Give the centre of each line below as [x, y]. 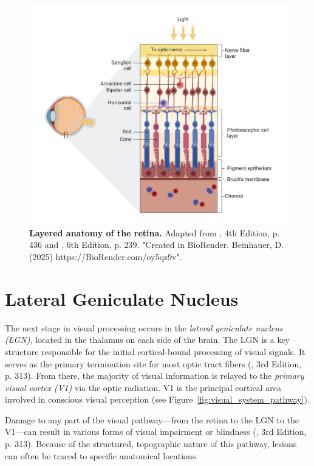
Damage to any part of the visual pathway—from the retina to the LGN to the [152, 419]
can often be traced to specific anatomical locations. [102, 455]
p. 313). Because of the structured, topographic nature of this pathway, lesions [151, 444]
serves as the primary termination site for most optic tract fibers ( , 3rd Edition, [153, 363]
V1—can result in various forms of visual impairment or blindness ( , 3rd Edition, [156, 432]
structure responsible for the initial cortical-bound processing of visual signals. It [155, 351]
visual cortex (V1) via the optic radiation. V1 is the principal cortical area [143, 387]
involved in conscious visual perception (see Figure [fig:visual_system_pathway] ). [157, 399]
